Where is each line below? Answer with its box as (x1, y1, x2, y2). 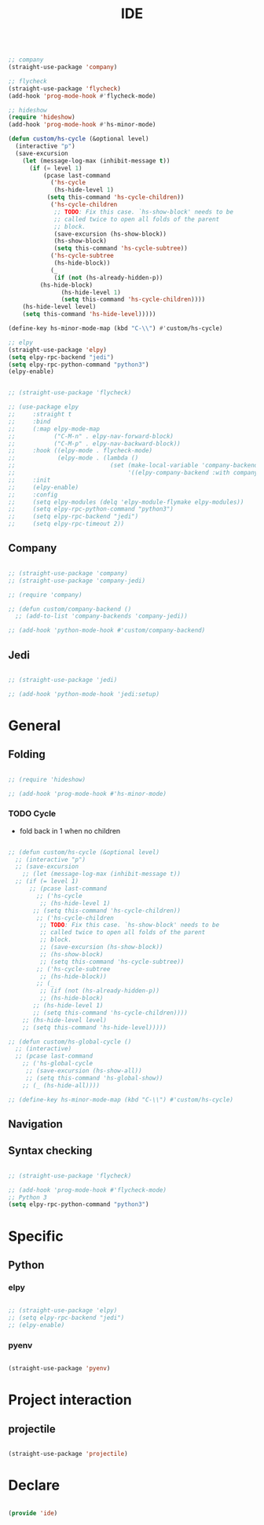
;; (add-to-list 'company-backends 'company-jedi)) (15, 612, 189, 621)
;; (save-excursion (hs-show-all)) (25, 1067, 143, 1075)
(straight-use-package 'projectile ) (8, 1450, 128, 1457)
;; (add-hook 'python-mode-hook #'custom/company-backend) (8, 626, 206, 635)
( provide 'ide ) (8, 1509, 58, 1517)
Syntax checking (8, 1144, 93, 1157)
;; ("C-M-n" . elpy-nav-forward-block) (8, 432, 174, 440)
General (8, 717, 61, 735)
